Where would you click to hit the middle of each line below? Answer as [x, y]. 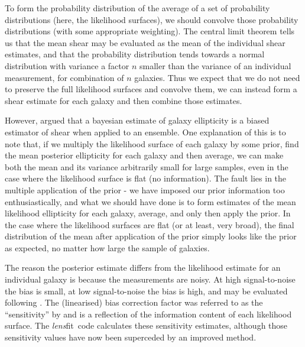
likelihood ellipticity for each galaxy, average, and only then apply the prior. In [148, 213]
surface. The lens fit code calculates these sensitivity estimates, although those [146, 325]
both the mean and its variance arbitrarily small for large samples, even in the [147, 166]
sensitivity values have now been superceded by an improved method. [131, 337]
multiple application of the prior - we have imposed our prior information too [145, 189]
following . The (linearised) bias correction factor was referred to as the [134, 302]
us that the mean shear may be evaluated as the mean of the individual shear [145, 42]
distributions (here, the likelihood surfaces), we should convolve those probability [152, 19]
